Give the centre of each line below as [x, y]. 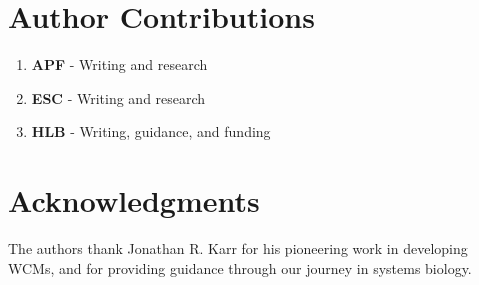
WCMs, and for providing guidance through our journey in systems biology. [240, 267]
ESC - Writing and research [118, 97]
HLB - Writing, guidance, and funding [151, 131]
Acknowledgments [134, 200]
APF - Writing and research [119, 64]
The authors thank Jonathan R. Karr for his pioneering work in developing [238, 248]
